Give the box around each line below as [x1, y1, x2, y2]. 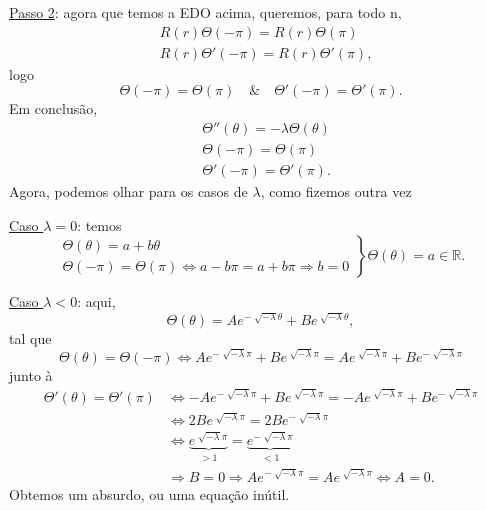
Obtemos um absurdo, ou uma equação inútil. [9, 483, 290, 504]
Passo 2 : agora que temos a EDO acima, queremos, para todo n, [9, 2, 402, 22]
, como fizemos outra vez [260, 180, 412, 201]
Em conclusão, [9, 98, 98, 119]
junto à [9, 365, 53, 385]
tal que [9, 328, 52, 349]
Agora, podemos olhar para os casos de [9, 180, 248, 201]
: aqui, [77, 291, 116, 312]
